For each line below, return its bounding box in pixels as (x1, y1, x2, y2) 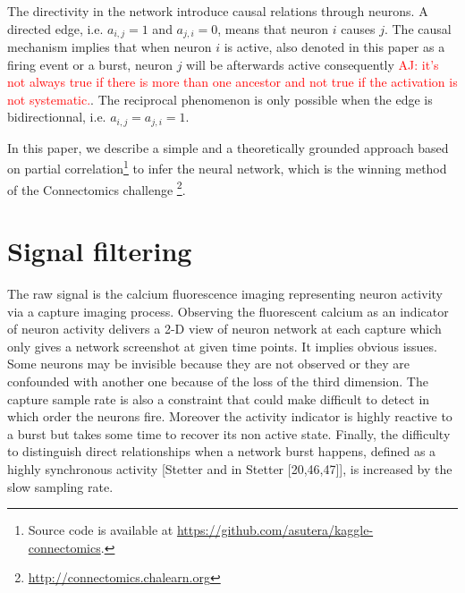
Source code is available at (28, 521, 173, 539)
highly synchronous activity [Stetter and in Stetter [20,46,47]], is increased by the (7, 460, 452, 479)
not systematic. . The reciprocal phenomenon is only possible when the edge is (7, 89, 433, 108)
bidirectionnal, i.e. (7, 107, 106, 126)
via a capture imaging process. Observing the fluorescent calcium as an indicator (7, 301, 449, 320)
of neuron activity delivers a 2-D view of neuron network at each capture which (7, 319, 442, 338)
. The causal (384, 19, 452, 38)
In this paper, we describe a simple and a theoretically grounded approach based (7, 138, 449, 157)
